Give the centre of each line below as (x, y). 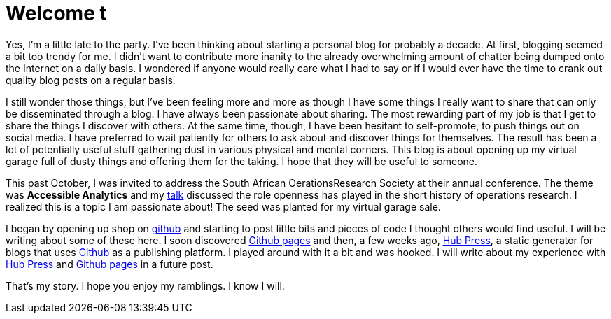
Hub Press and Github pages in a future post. (110, 264)
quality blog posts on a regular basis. (91, 80)
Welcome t (56, 13)
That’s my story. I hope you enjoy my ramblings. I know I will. (145, 285)
